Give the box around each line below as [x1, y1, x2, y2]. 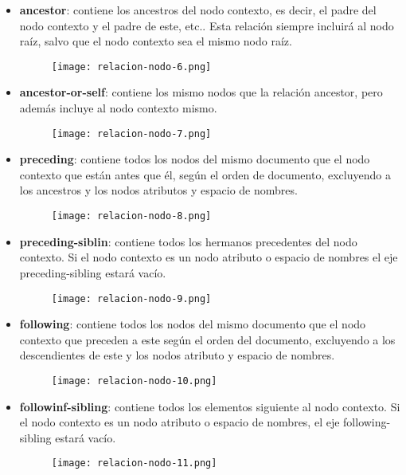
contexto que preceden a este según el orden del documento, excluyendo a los [19, 331, 396, 347]
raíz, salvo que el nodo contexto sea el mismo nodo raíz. [19, 33, 292, 49]
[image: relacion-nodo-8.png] [51, 210, 212, 222]
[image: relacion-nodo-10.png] [51, 375, 217, 387]
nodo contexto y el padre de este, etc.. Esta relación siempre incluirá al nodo [19, 17, 394, 33]
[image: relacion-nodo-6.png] [51, 61, 212, 73]
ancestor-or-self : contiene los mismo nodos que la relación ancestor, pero [19, 84, 383, 100]
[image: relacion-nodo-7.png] [51, 128, 212, 139]
